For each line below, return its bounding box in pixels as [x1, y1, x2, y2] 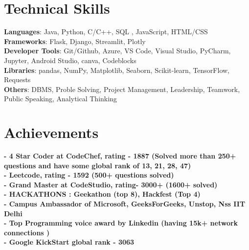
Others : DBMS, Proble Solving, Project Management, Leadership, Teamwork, [4, 84, 240, 94]
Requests [4, 74, 31, 85]
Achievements [4, 122, 99, 142]
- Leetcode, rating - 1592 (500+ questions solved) [4, 170, 174, 180]
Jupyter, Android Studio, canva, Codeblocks [4, 55, 136, 65]
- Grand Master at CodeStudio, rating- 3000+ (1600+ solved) [4, 179, 218, 189]
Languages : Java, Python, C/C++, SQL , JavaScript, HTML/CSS [4, 26, 208, 37]
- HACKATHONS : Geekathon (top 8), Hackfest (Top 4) [4, 189, 201, 199]
